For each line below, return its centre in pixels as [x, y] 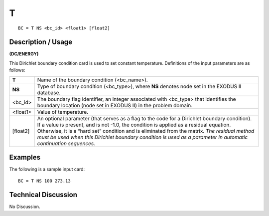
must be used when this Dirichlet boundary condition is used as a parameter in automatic [142, 137]
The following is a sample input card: [47, 169]
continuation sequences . [66, 143]
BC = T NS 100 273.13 [44, 181]
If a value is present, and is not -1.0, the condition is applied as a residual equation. [134, 125]
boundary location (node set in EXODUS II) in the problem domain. [115, 105]
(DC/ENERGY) [24, 54]
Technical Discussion [43, 195]
